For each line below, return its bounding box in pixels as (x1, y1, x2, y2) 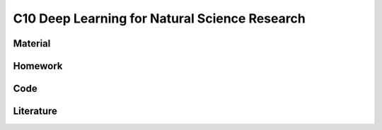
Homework (13, 60, 63, 72)
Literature (13, 105, 58, 117)
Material (13, 37, 51, 49)
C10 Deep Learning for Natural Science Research (13, 11, 306, 26)
